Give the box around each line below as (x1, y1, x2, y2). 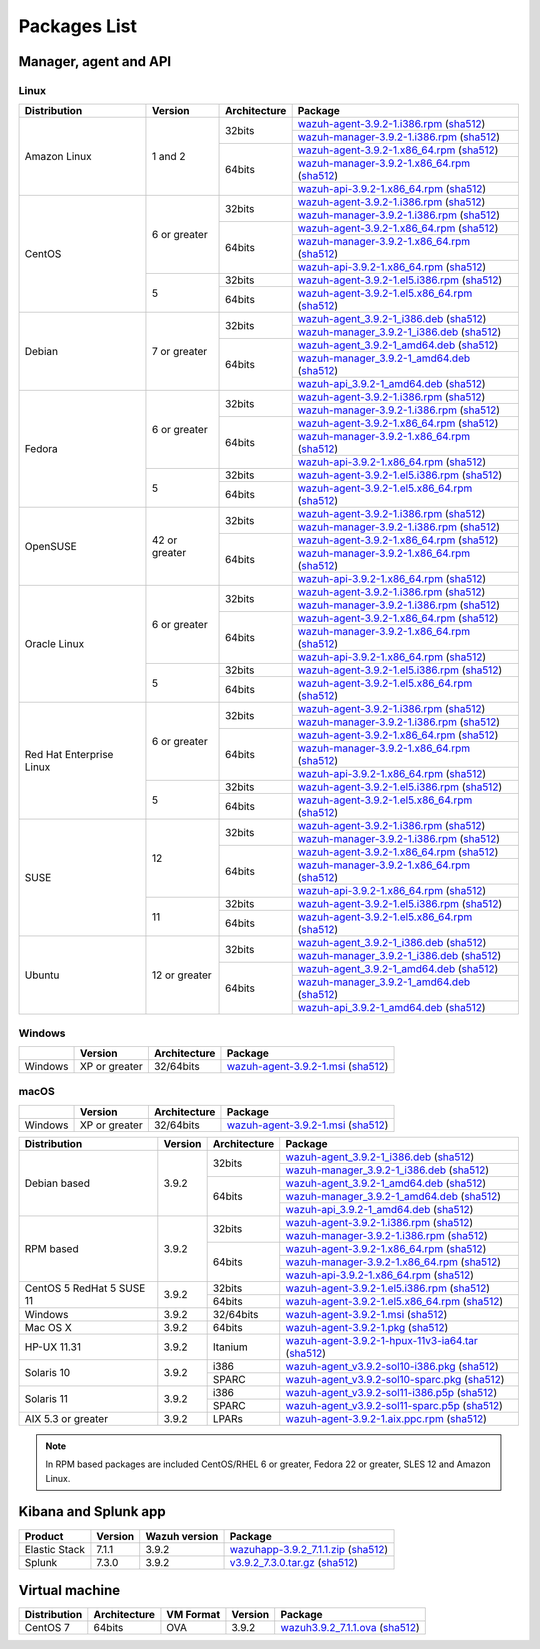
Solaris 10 (24, 1366, 71, 1380)
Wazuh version (145, 1529, 219, 1543)
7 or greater (151, 345, 208, 359)
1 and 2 (151, 150, 186, 164)
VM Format (166, 1608, 220, 1622)
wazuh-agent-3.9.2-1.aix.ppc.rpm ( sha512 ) (285, 1411, 487, 1425)
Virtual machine (18, 1581, 121, 1599)
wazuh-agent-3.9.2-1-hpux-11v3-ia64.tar (285, 1333, 479, 1347)
